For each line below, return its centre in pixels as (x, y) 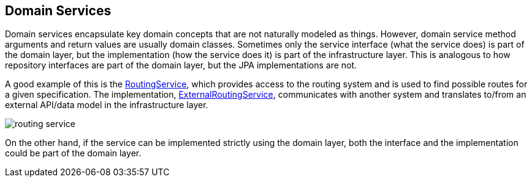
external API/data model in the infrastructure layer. (107, 105)
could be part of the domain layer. (73, 153)
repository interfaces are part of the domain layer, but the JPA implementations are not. (181, 65)
